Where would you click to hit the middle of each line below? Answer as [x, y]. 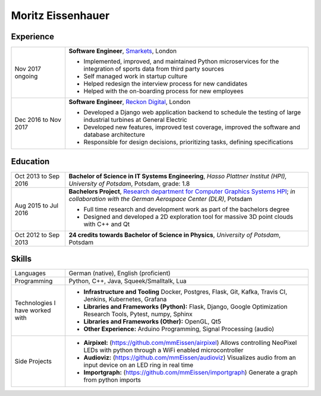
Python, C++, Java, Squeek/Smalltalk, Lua [128, 281]
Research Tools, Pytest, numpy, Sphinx [138, 314]
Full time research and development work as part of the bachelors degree [186, 209]
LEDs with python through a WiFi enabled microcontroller [163, 350]
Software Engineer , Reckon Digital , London [130, 102]
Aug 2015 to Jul [37, 205]
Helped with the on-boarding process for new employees [163, 91]
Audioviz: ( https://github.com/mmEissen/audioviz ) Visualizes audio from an [190, 358]
